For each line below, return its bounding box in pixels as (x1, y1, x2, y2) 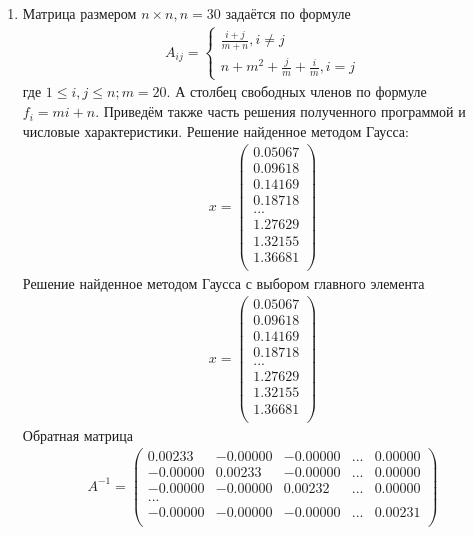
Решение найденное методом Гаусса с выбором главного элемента (22, 272, 425, 293)
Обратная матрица (22, 424, 133, 445)
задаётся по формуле (225, 3, 351, 23)
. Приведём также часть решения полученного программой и (95, 101, 466, 122)
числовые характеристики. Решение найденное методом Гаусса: (22, 120, 409, 141)
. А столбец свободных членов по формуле (166, 81, 427, 102)
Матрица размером (22, 3, 137, 23)
